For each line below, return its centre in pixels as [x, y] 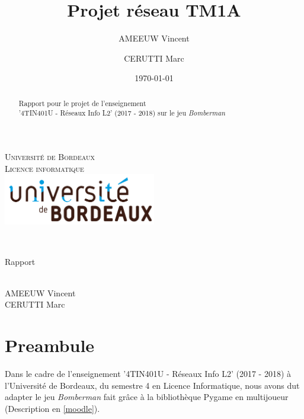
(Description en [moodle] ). [52, 408]
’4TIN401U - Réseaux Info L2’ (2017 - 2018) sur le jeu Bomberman [122, 113]
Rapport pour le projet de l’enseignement [82, 103]
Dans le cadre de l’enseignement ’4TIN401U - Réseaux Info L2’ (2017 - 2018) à [148, 374]
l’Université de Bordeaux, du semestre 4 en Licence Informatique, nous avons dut [152, 385]
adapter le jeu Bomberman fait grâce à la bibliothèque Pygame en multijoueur [147, 397]
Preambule [50, 345]
